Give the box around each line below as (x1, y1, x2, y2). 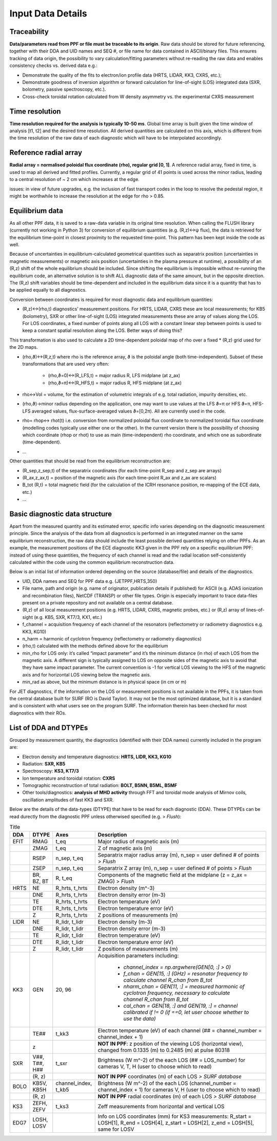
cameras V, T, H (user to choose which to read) (97, 1063, 212, 1070)
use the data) (123, 1015, 156, 1022)
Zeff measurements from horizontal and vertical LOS (97, 1103, 225, 1110)
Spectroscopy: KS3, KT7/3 (22, 768, 79, 774)
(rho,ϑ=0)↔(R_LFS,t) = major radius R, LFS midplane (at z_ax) (48, 372, 181, 379)
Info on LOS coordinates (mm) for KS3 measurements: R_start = (97, 1113, 252, 1120)
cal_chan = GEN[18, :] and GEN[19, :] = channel (123, 1002, 238, 1009)
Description (97, 831, 127, 839)
